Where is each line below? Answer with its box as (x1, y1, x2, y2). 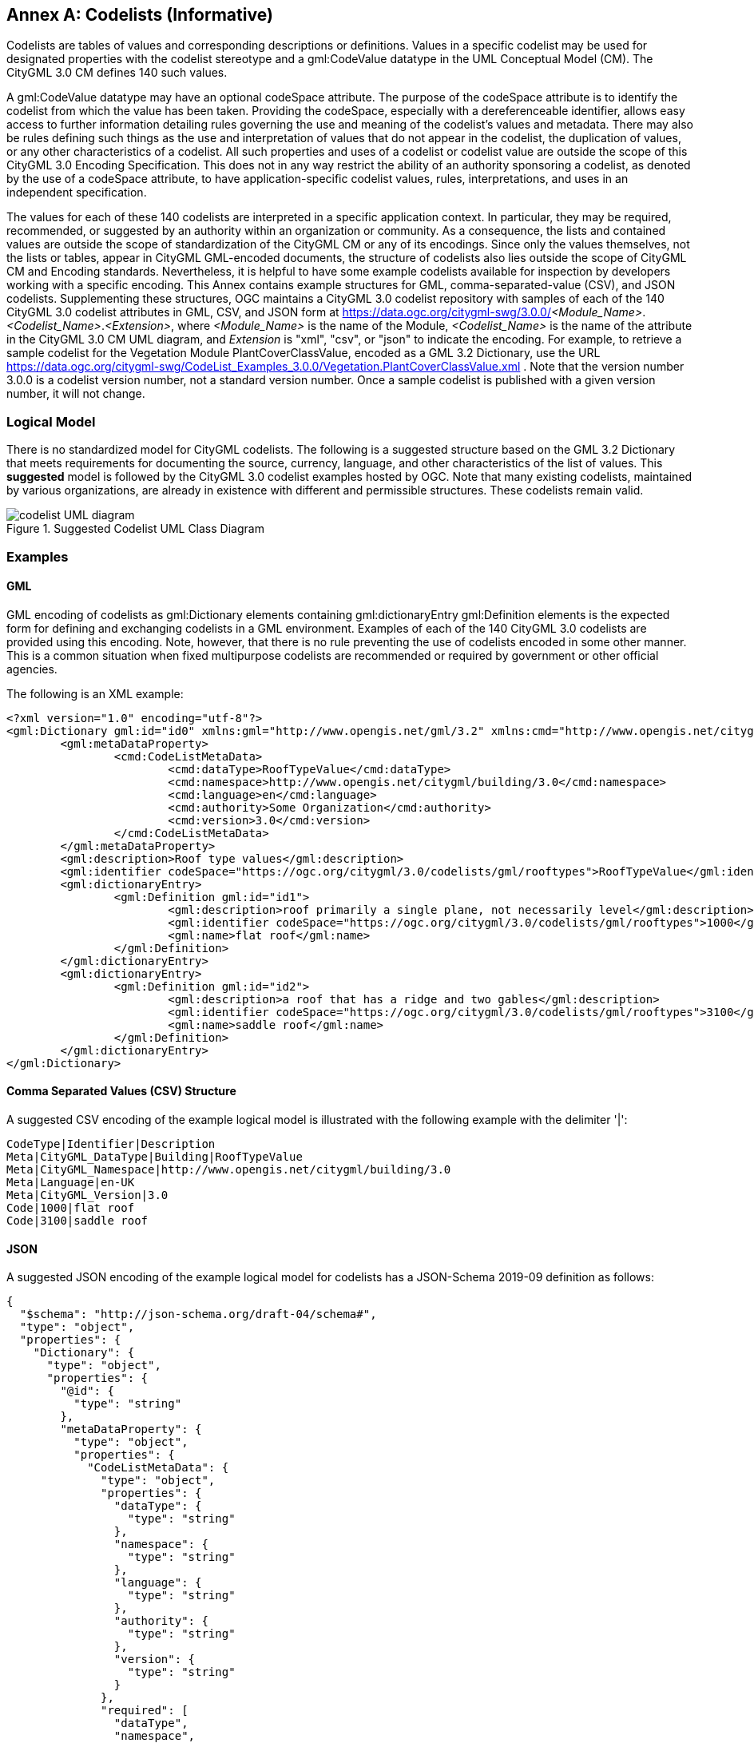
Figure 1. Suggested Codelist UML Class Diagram (6, 522, 264, 536)
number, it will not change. (6, 387, 145, 401)
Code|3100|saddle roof (6, 1213, 149, 1227)
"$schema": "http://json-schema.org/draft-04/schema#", (19, 1308, 377, 1321)
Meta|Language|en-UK (6, 1175, 135, 1189)
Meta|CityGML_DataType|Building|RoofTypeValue (6, 1149, 303, 1163)
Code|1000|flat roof (6, 1201, 135, 1214)
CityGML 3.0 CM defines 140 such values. (6, 66, 228, 80)
